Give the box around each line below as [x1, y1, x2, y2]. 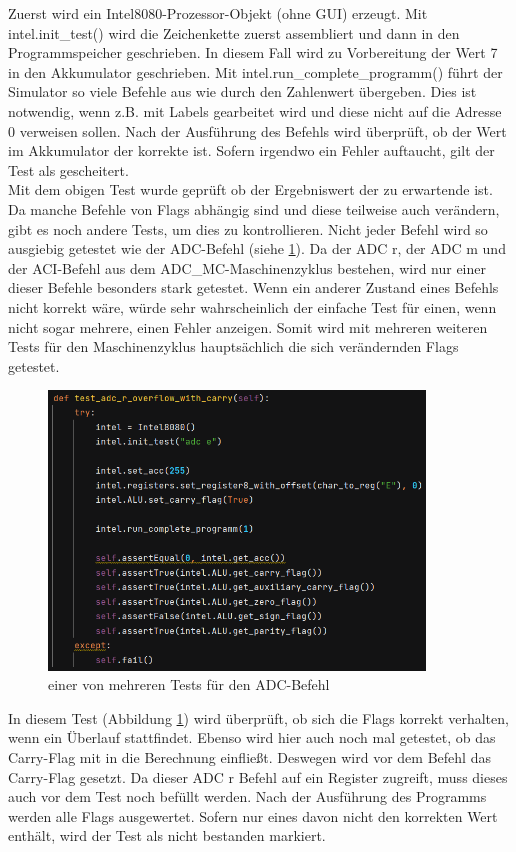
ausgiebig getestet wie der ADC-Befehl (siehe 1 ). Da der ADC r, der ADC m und [8, 238, 506, 259]
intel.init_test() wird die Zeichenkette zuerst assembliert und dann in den [8, 22, 460, 43]
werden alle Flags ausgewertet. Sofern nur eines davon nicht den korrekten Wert [8, 805, 498, 826]
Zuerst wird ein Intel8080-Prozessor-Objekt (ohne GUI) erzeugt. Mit [8, 3, 428, 23]
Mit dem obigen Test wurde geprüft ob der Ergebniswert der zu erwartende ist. [8, 179, 493, 200]
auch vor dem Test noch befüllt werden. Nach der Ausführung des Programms [8, 786, 487, 807]
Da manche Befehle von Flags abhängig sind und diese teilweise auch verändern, [8, 198, 500, 219]
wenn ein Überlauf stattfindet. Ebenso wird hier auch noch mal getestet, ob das [8, 727, 496, 748]
